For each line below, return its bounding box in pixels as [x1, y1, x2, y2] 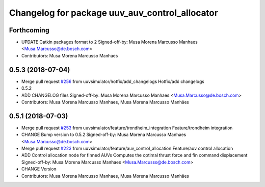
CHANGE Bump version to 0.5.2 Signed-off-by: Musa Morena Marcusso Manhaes [21, 132, 186, 137]
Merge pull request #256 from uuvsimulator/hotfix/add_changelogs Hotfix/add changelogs [21, 79, 205, 84]
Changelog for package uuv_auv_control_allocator [9, 7, 218, 18]
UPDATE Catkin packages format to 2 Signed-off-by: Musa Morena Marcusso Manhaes [21, 39, 198, 45]
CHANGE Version [21, 166, 56, 172]
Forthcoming [9, 26, 50, 34]
